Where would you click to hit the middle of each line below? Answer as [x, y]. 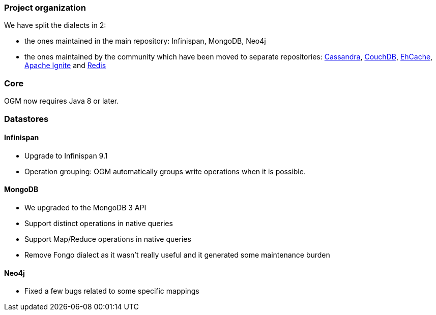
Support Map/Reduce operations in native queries [108, 239]
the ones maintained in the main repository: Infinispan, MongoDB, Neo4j [145, 41]
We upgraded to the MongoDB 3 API [85, 207]
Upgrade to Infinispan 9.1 [66, 155]
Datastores [26, 119]
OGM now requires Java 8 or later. [62, 101]
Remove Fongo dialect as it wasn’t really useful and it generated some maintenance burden [177, 255]
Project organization [45, 8]
